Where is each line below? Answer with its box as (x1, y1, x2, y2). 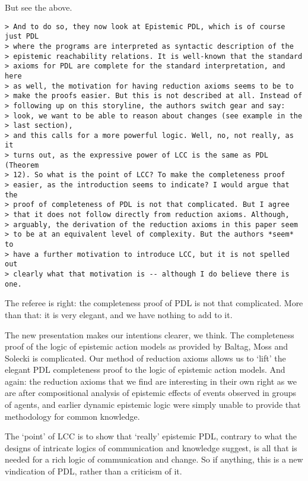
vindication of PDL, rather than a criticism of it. (5, 465, 182, 477)
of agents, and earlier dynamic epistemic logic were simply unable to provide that (5, 398, 301, 411)
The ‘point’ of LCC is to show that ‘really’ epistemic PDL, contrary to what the (5, 430, 297, 442)
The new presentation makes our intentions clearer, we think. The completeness (5, 328, 294, 341)
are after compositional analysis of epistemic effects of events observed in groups (5, 386, 297, 399)
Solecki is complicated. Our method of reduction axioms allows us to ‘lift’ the (5, 351, 286, 364)
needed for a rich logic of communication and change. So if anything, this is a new (5, 453, 303, 466)
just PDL (5, 32, 39, 41)
